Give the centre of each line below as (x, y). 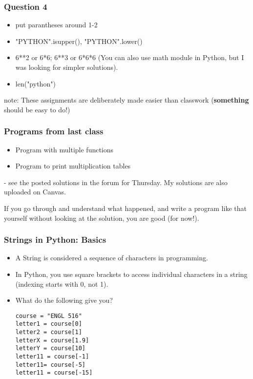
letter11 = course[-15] (54, 373)
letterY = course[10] (50, 348)
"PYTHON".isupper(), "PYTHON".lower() (79, 41)
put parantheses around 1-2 (56, 25)
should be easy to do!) (37, 109)
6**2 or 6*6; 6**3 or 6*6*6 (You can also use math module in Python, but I (130, 57)
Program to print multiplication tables (73, 166)
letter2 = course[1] (49, 332)
